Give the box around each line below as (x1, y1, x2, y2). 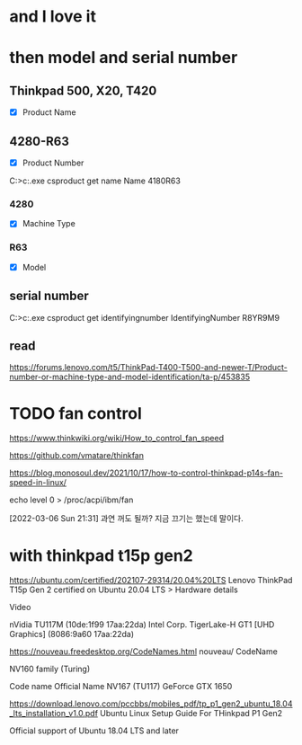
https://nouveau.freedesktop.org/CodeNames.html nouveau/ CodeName (9, 646, 279, 657)
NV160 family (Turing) (9, 663, 91, 675)
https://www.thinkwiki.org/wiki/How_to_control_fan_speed (9, 433, 225, 444)
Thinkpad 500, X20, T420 (9, 83, 157, 98)
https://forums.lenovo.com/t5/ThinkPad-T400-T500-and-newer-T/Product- (9, 362, 288, 373)
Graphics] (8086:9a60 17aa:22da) (9, 629, 135, 640)
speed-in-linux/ (9, 477, 67, 488)
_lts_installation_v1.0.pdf (9, 708, 99, 719)
